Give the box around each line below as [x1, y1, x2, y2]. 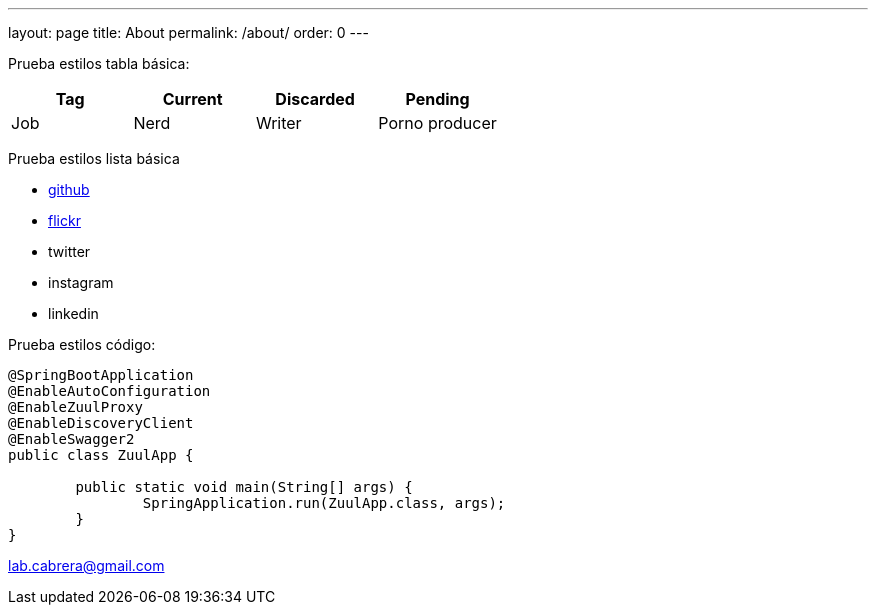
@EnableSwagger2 [8, 431, 135, 447]
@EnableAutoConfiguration [8, 383, 211, 399]
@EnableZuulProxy [8, 399, 143, 415]
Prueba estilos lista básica [8, 150, 180, 167]
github [48, 181, 90, 198]
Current [162, 89, 223, 109]
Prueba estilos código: [8, 336, 156, 353]
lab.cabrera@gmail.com [8, 557, 165, 574]
